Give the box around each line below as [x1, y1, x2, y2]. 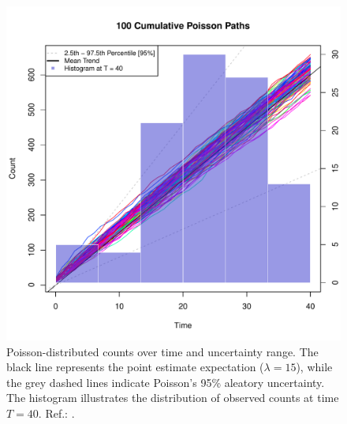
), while [296, 359, 333, 375]
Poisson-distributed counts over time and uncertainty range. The [6, 343, 319, 359]
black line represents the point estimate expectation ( [6, 359, 264, 375]
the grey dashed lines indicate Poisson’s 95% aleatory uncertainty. [6, 374, 325, 390]
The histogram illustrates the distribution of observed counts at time [6, 389, 339, 406]
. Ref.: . [38, 404, 75, 421]
